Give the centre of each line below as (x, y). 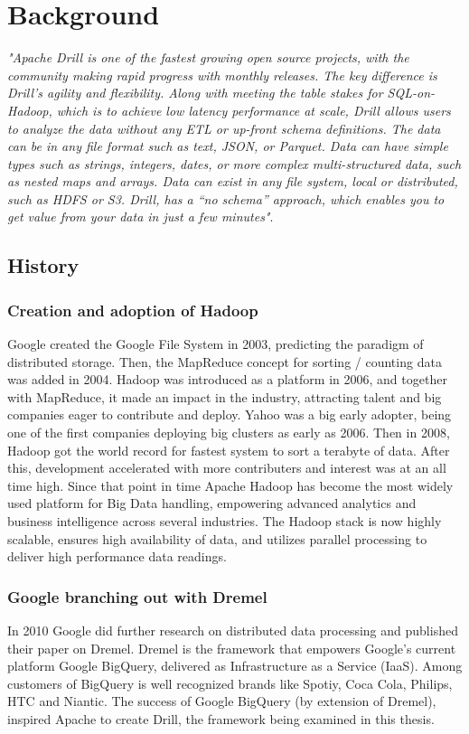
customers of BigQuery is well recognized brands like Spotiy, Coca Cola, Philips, (230, 683)
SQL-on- (411, 93)
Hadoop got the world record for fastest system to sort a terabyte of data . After (229, 450)
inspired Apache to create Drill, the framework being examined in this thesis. (221, 718)
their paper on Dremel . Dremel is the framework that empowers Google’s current (232, 648)
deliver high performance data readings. (117, 556)
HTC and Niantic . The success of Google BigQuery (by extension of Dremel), (222, 701)
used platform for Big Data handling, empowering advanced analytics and (212, 503)
